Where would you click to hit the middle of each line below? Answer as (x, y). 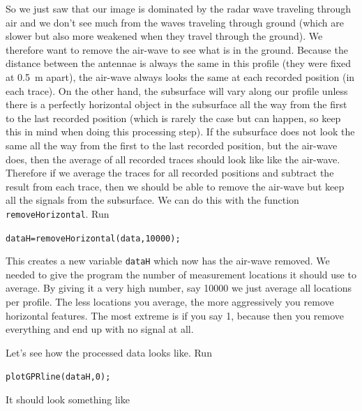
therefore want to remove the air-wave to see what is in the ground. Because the (177, 49)
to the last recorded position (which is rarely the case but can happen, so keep (173, 118)
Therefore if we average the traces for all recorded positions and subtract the (170, 173)
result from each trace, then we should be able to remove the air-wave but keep (175, 186)
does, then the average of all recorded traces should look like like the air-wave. (173, 159)
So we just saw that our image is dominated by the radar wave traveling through (179, 8)
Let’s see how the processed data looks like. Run (109, 352)
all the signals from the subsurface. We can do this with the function (152, 200)
